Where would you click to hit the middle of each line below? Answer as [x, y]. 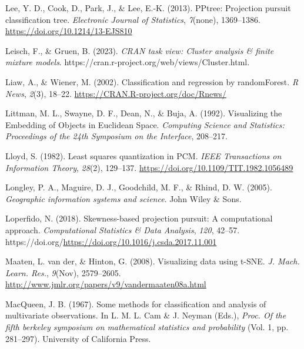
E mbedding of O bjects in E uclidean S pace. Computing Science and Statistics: [145, 124]
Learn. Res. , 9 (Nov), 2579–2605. [63, 272]
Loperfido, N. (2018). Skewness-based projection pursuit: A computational [139, 218]
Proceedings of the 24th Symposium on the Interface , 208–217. [116, 136]
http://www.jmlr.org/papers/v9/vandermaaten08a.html [106, 284]
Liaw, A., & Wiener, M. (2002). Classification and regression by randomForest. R [152, 81]
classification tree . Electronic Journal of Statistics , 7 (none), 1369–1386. [133, 19]
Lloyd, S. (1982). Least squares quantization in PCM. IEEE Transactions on [143, 155]
